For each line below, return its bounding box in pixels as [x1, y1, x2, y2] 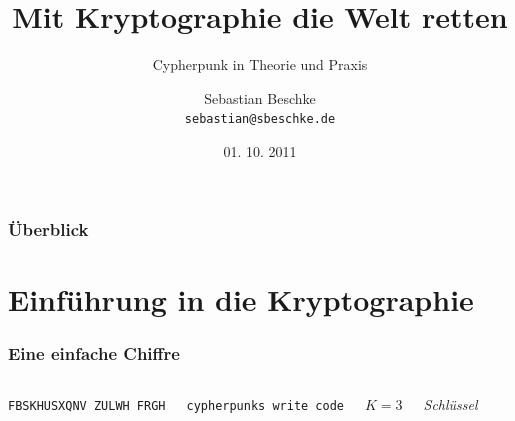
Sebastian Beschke [204, 87, 316, 108]
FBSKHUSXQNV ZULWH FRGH [8, 399, 166, 414]
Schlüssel [423, 394, 478, 415]
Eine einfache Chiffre [8, 340, 180, 365]
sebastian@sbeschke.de [184, 112, 336, 127]
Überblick [8, 216, 89, 241]
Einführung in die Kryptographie [8, 278, 474, 319]
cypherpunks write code [186, 399, 344, 414]
